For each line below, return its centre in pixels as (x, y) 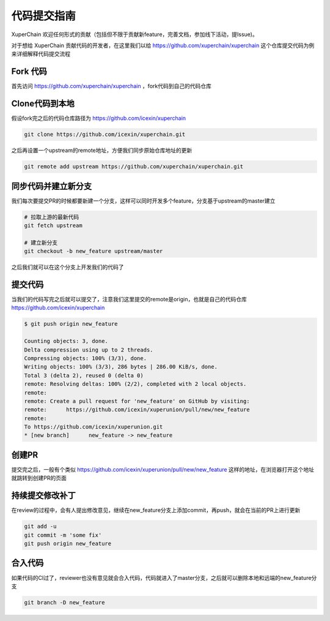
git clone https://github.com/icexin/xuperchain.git (105, 134)
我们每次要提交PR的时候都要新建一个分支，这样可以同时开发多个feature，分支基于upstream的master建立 (143, 201)
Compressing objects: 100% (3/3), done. (85, 358)
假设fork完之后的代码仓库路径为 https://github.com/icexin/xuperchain (99, 118)
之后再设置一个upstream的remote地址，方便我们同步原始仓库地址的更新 (102, 151)
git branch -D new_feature (64, 602)
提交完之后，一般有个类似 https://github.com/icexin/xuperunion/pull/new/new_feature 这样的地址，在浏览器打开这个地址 (163, 469)
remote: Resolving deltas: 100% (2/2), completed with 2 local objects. (135, 384)
